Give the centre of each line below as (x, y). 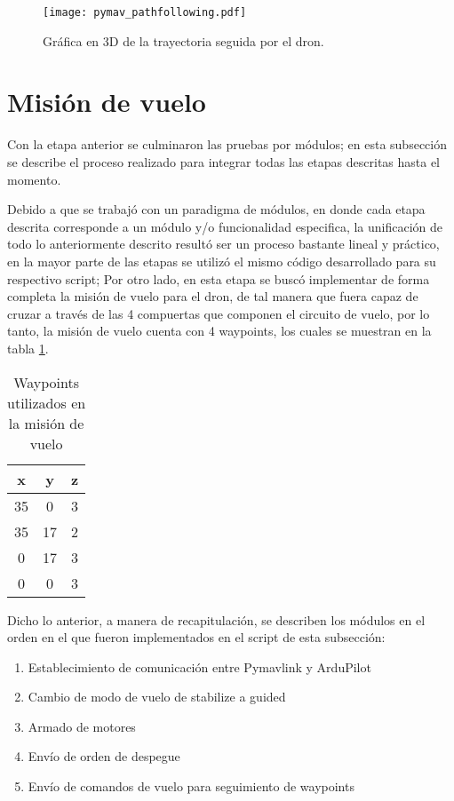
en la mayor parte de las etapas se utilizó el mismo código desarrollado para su (222, 261)
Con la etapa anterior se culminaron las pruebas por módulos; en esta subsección (227, 144)
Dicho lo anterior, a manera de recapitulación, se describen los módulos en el (216, 619)
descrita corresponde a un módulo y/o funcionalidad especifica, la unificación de (225, 226)
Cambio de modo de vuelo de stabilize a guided (157, 697)
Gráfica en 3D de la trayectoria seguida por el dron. (183, 40)
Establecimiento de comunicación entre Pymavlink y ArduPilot (199, 666)
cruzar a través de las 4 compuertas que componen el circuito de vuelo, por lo (219, 313)
